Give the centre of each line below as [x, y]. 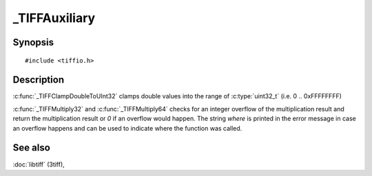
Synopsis [33, 42]
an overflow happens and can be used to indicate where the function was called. [127, 128]
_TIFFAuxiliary [54, 18]
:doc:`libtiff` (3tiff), [39, 164]
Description [39, 80]
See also [32, 148]
